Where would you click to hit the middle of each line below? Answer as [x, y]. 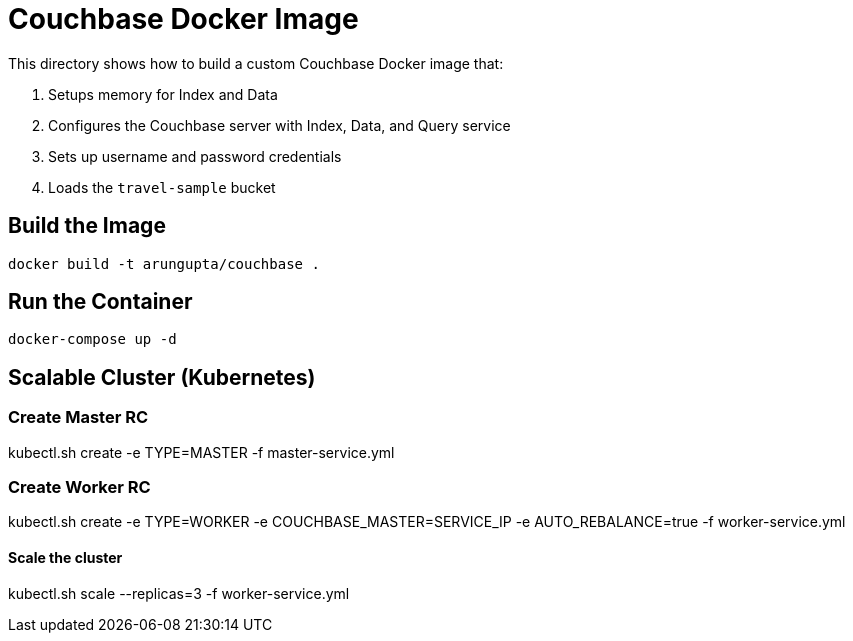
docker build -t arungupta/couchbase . [164, 263]
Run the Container [100, 302]
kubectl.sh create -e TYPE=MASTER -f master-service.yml [201, 452]
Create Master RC [78, 417]
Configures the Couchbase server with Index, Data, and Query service [279, 125]
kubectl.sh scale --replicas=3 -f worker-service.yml [179, 593]
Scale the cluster [65, 558]
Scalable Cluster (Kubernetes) [162, 377]
